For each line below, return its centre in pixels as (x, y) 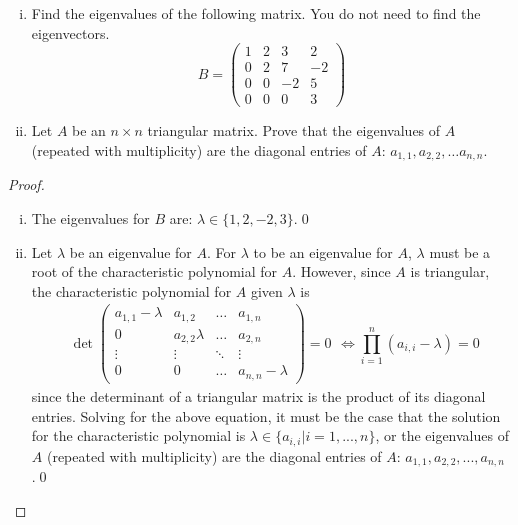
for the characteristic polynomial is (138, 435)
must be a (460, 251)
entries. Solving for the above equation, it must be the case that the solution (266, 415)
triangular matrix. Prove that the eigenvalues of (294, 130)
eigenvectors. (70, 32)
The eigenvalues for (90, 218)
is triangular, (450, 271)
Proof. (26, 184)
